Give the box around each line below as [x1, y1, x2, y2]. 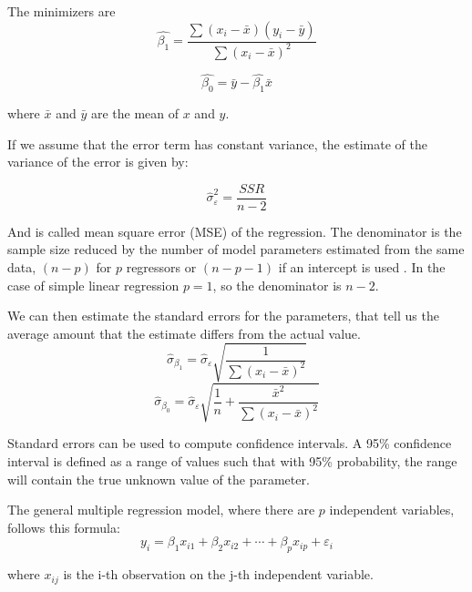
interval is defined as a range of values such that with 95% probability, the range [7, 452, 457, 471]
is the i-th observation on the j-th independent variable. [63, 565, 374, 584]
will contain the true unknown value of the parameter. [7, 469, 310, 488]
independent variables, [329, 500, 455, 519]
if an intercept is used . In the [278, 258, 446, 277]
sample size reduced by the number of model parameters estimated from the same [7, 240, 465, 259]
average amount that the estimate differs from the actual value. [7, 323, 361, 342]
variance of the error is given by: [7, 152, 189, 171]
